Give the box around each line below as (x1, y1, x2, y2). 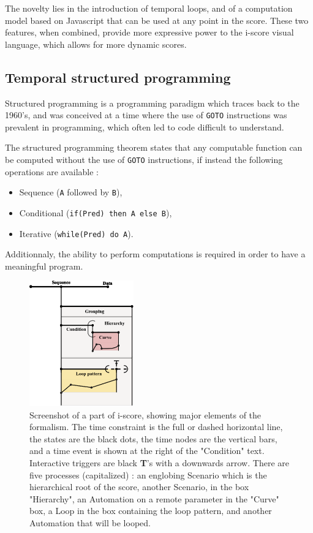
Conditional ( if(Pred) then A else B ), (19, 206, 172, 219)
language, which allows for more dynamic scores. (5, 37, 187, 50)
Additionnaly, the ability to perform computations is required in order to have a (5, 248, 306, 260)
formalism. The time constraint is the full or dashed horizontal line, (29, 420, 283, 433)
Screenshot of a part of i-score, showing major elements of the (29, 408, 262, 421)
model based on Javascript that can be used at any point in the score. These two (5, 13, 309, 26)
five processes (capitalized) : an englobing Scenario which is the (29, 468, 267, 481)
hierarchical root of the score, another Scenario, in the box (29, 480, 249, 493)
